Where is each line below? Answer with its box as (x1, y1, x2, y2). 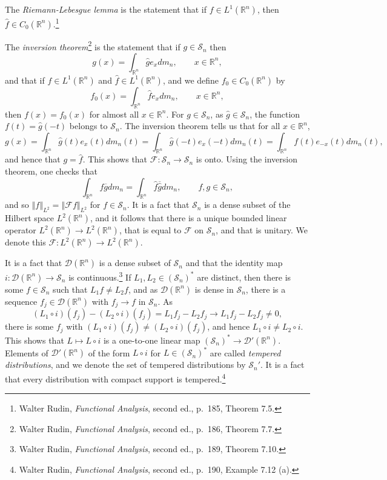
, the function (250, 107, 300, 120)
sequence (5, 295, 38, 307)
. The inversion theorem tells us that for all (119, 119, 280, 132)
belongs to (69, 119, 108, 132)
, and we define (162, 73, 219, 86)
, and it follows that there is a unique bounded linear (90, 212, 287, 224)
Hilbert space (5, 212, 55, 224)
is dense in (194, 282, 234, 295)
